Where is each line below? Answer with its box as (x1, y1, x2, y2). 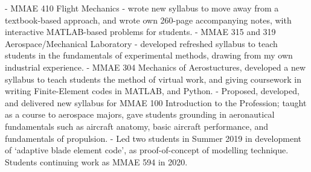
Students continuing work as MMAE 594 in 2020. (5, 155, 188, 168)
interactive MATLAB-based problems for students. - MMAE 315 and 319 (5, 25, 276, 38)
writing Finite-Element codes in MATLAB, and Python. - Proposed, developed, (5, 84, 300, 97)
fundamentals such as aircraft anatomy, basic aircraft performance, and (5, 119, 269, 132)
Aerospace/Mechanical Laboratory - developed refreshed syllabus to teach (5, 37, 278, 49)
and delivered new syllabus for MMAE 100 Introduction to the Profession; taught (5, 96, 307, 109)
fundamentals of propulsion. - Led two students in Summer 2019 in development (5, 132, 301, 144)
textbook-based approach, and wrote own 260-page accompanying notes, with (5, 13, 292, 26)
